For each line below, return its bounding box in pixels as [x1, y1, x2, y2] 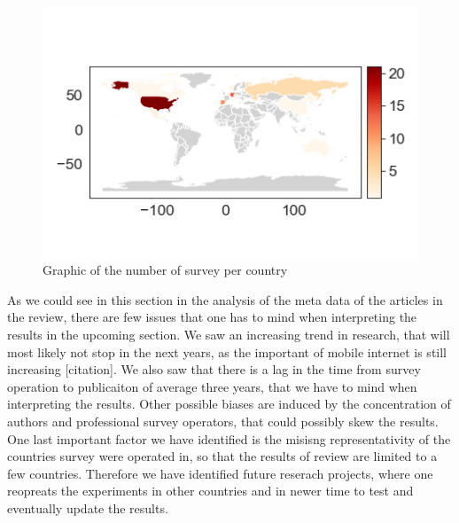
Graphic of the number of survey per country [43, 261, 288, 279]
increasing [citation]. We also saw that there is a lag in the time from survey [7, 360, 421, 379]
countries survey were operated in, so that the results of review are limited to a [7, 447, 438, 465]
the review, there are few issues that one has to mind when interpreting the [7, 308, 417, 326]
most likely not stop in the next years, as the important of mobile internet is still [7, 342, 447, 361]
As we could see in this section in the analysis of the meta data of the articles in [7, 290, 443, 308]
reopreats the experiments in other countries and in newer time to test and [7, 481, 414, 500]
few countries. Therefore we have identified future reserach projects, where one [7, 464, 433, 482]
